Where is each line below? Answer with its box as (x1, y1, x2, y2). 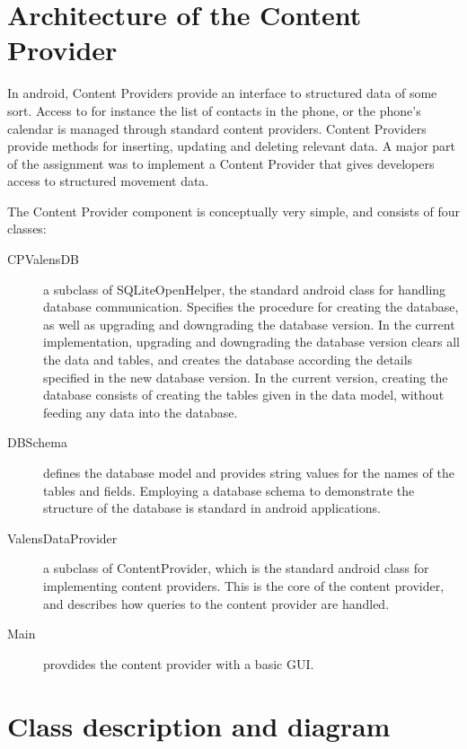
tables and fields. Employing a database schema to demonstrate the (43, 480, 415, 499)
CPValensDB (7, 250, 79, 269)
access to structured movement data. (7, 172, 209, 190)
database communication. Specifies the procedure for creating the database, (43, 297, 459, 316)
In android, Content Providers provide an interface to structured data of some (7, 84, 437, 102)
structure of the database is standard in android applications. (43, 498, 381, 517)
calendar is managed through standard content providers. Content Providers (7, 119, 427, 137)
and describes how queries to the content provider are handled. (43, 594, 390, 612)
